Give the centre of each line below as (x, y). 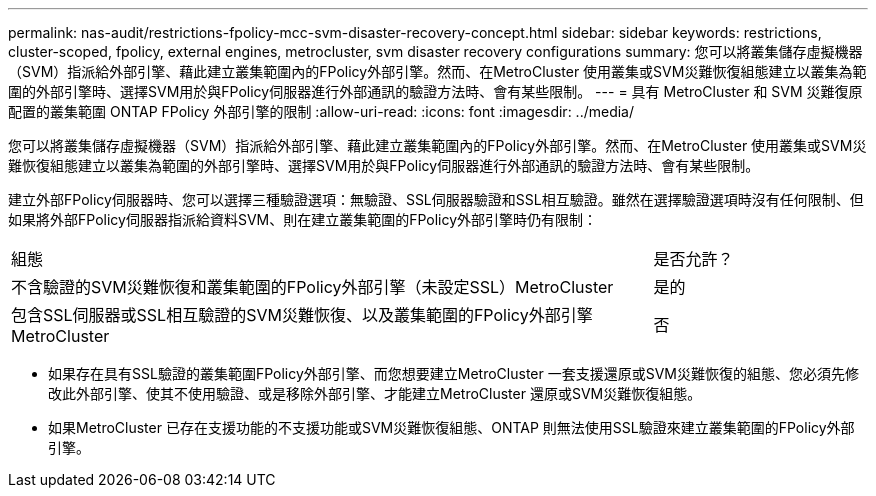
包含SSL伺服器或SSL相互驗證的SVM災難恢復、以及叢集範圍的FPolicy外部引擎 (302, 315)
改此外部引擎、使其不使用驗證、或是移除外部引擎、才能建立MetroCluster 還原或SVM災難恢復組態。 (375, 393)
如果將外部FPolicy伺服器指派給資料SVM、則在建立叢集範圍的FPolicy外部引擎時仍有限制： (303, 219)
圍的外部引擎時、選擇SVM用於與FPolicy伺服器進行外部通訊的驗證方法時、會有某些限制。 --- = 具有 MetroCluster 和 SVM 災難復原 (435, 91)
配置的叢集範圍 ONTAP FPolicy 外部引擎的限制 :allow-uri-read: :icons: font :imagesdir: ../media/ (321, 111)
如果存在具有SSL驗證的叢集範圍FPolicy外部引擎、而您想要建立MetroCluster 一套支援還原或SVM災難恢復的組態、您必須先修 (453, 373)
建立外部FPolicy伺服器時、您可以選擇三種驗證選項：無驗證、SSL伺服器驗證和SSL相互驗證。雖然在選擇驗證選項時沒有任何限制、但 (436, 199)
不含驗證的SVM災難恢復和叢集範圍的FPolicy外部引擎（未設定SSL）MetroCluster (312, 287)
